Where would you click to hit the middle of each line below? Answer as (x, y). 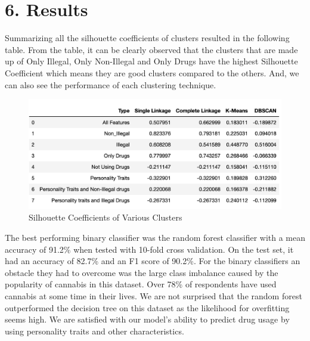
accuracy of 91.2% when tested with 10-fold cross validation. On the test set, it (149, 249)
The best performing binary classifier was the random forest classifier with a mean (155, 237)
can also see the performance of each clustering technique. (111, 84)
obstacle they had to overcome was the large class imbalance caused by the (142, 272)
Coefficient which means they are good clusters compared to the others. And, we (152, 72)
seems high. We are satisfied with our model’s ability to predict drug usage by (147, 319)
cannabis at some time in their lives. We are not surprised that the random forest (154, 295)
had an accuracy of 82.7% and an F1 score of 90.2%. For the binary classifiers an (153, 261)
